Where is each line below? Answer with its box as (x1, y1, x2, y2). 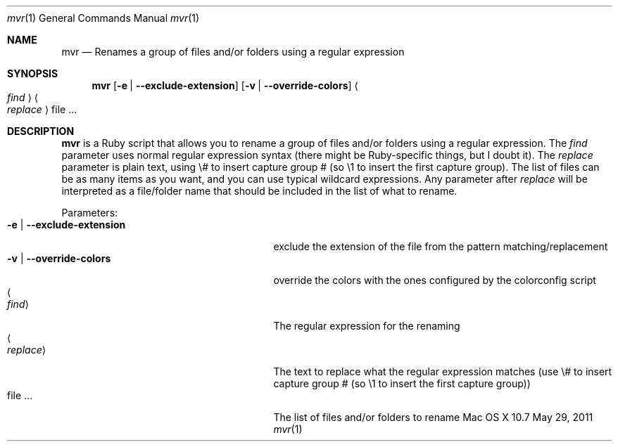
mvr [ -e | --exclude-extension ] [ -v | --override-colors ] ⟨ (92, 79, 358, 91)
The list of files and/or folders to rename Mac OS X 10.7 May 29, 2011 (273, 411, 593, 423)
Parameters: (61, 207, 118, 219)
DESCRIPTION (7, 125, 75, 137)
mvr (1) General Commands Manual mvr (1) (7, 12, 200, 24)
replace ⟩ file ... (7, 103, 77, 115)
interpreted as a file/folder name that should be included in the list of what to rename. (61, 185, 458, 197)
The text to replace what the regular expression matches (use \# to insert (273, 365, 612, 377)
